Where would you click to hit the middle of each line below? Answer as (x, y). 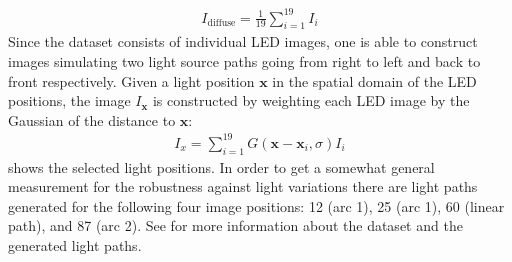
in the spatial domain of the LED (374, 80)
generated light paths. (75, 245)
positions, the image (69, 100)
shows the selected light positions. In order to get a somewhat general (221, 166)
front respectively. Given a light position (131, 80)
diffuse (221, 22)
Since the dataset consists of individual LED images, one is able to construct (243, 41)
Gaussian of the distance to (92, 119)
